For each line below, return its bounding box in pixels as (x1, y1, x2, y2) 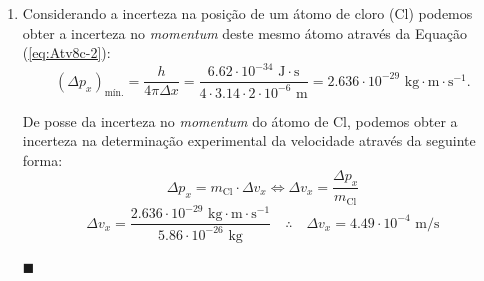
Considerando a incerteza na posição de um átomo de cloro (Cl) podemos (22, 3, 473, 23)
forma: (22, 149, 63, 170)
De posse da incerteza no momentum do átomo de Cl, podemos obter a (22, 110, 458, 131)
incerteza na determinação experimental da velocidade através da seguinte (22, 130, 476, 151)
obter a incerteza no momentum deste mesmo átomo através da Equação (22, 22, 467, 43)
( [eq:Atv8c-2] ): (22, 42, 111, 63)
